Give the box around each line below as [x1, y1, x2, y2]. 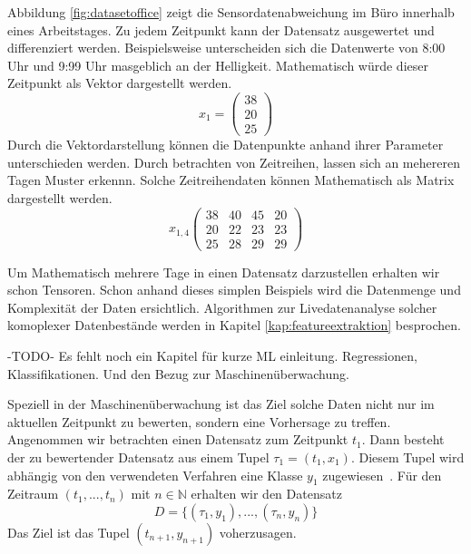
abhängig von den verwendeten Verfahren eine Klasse [7, 465, 303, 484]
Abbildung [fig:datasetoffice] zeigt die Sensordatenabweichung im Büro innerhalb [7, 3, 455, 21]
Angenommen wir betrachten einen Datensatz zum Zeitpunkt [7, 430, 348, 449]
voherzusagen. [219, 522, 297, 541]
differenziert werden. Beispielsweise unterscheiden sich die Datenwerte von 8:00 [7, 38, 446, 57]
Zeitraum [7, 484, 59, 503]
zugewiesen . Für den [322, 465, 442, 484]
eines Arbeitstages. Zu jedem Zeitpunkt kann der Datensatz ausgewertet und [7, 20, 435, 39]
